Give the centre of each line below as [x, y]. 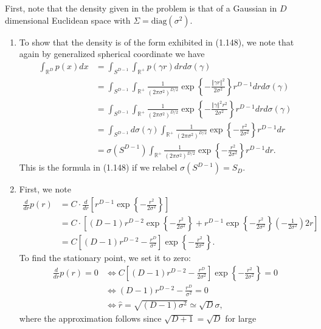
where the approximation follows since [90, 318]
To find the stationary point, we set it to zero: [105, 258]
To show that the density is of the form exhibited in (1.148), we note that [157, 42]
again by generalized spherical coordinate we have [112, 54]
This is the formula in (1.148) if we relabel [98, 167]
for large [241, 318]
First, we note [45, 189]
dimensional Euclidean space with [68, 20]
